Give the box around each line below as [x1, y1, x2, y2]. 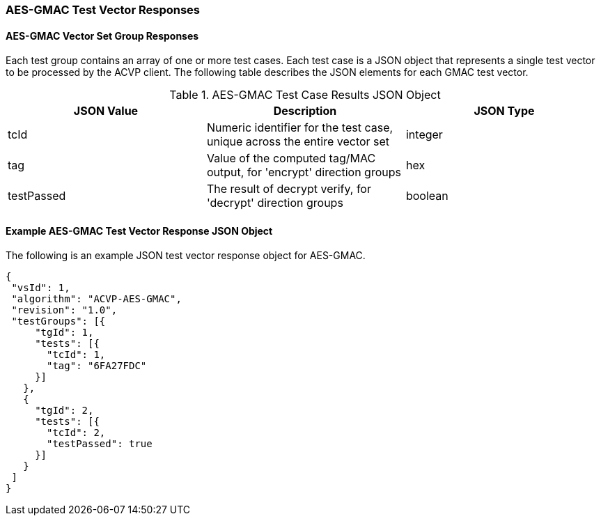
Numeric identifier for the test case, [206, 120, 393, 135]
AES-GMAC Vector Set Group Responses [6, 29, 199, 42]
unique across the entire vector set [206, 134, 390, 149]
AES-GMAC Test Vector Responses [6, 3, 200, 17]
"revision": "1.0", [11, 304, 118, 316]
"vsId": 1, [11, 282, 70, 294]
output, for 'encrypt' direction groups [206, 165, 401, 180]
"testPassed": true [47, 438, 153, 450]
